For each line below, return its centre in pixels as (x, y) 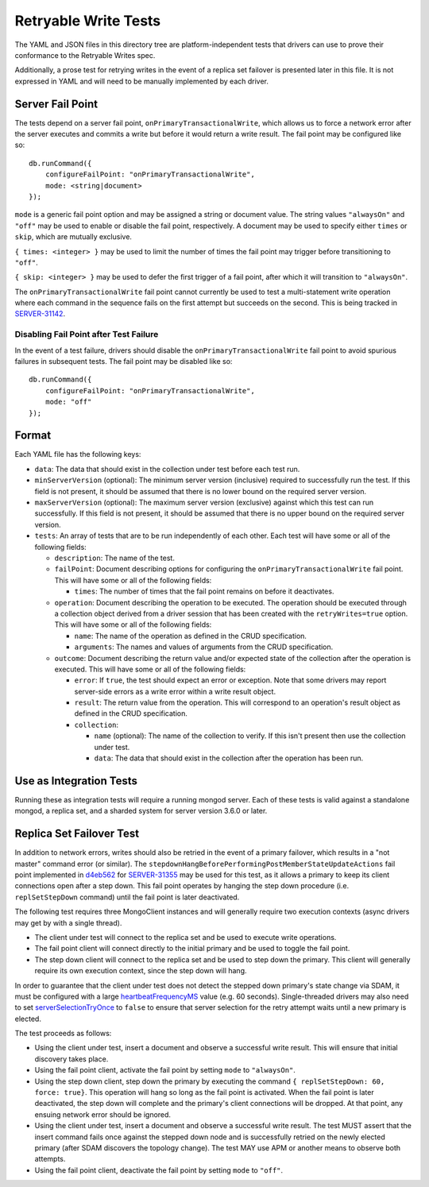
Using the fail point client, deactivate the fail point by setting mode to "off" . (159, 1170)
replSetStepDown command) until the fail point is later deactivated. (127, 897)
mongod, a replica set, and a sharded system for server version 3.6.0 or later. (141, 811)
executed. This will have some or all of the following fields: (150, 669)
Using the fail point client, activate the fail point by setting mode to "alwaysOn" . (165, 1070)
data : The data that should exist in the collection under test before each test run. (167, 469)
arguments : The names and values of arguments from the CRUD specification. (204, 647)
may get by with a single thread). (68, 922)
